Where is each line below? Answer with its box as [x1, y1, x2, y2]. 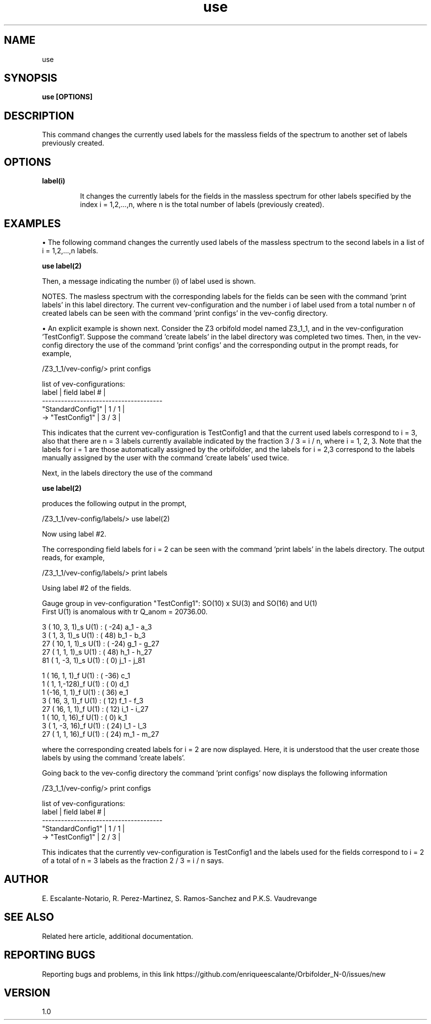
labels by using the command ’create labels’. [42, 753, 185, 762]
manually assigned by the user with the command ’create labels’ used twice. [42, 453, 289, 462]
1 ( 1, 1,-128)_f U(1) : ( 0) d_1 [42, 679, 129, 688]
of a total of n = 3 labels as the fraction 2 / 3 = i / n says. [42, 856, 224, 865]
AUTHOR [4, 873, 49, 886]
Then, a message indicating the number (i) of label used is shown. [42, 276, 256, 285]
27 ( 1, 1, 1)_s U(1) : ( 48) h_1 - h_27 [42, 647, 152, 656]
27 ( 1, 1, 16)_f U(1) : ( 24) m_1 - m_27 [42, 729, 159, 738]
